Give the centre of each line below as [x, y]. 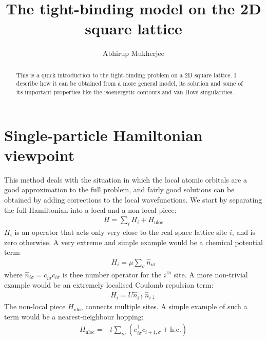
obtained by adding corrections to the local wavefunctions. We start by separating [133, 199]
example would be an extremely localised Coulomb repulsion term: [109, 285]
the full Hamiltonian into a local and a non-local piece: [90, 209]
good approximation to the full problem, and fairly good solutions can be [119, 189]
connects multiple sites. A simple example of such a [166, 306]
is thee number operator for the [112, 274]
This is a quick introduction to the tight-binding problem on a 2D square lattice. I [126, 75]
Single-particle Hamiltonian [103, 135]
